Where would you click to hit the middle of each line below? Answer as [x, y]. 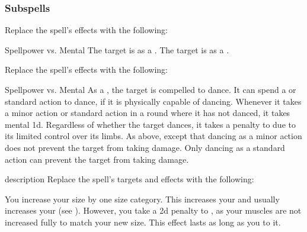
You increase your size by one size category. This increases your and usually [142, 199]
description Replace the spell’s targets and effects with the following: [129, 179]
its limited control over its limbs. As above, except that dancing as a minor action [153, 136]
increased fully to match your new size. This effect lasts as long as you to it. [143, 222]
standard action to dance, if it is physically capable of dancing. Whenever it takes [153, 101]
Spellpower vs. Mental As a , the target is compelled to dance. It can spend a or [151, 89]
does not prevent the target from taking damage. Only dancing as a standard [145, 147]
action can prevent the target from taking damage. [97, 159]
